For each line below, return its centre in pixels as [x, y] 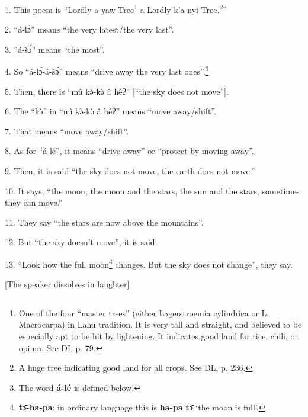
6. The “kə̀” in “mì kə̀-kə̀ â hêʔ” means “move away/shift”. [111, 111]
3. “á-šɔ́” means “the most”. [55, 49]
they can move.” [34, 202]
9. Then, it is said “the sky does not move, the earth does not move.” [130, 171]
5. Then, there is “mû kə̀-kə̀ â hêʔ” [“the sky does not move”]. [117, 91]
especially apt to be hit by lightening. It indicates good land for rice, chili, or [158, 336]
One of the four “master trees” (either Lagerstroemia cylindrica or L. [144, 312]
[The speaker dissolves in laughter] [67, 284]
